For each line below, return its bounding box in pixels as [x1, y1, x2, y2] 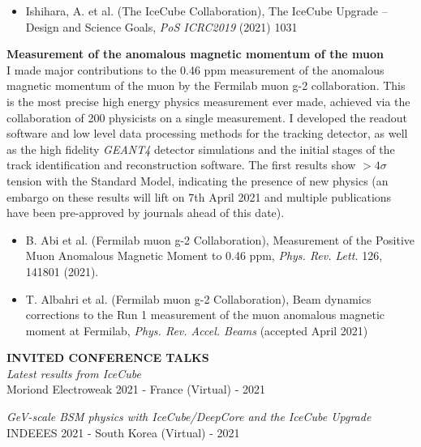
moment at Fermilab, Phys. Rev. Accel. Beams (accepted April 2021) [25, 321, 368, 338]
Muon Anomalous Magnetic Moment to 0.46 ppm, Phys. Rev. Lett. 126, [25, 247, 383, 264]
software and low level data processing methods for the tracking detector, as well [6, 125, 408, 142]
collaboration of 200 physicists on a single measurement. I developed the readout [6, 109, 407, 126]
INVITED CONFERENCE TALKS [6, 349, 209, 366]
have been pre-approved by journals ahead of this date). [6, 204, 285, 221]
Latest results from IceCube [6, 364, 141, 381]
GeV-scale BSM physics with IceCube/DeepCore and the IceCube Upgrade [6, 408, 372, 425]
